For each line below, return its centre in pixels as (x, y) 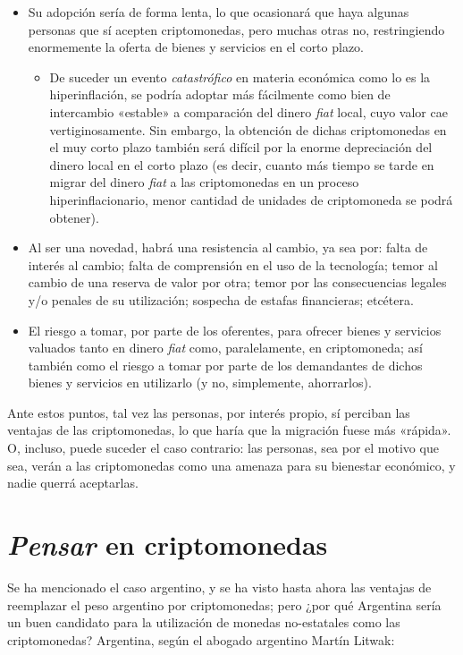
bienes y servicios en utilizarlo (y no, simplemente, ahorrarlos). (200, 383)
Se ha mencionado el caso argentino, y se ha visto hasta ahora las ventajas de (219, 587)
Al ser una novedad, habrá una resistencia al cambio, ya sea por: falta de (228, 247)
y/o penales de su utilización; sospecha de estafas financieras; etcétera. (221, 299)
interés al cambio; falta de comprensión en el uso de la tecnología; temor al (233, 264)
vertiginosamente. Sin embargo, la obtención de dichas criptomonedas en (248, 129)
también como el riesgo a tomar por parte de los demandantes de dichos (225, 365)
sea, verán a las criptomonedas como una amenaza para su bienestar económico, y (231, 465)
